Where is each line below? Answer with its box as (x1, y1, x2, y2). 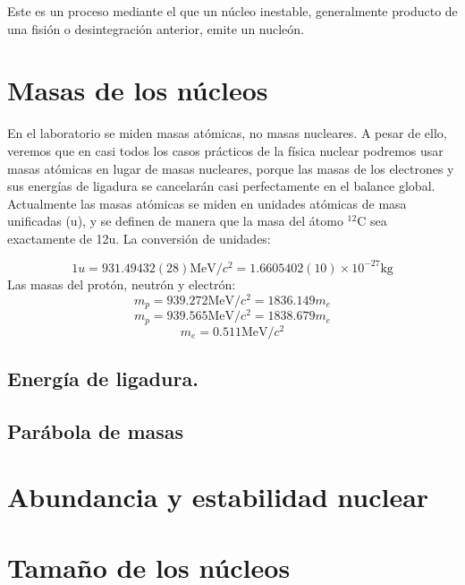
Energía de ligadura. (7, 365, 199, 392)
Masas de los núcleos (7, 72, 268, 108)
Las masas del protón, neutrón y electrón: (7, 274, 236, 293)
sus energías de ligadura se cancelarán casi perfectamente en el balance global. (7, 176, 435, 195)
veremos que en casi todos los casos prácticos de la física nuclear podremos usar (7, 141, 444, 159)
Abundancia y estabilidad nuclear (7, 478, 429, 515)
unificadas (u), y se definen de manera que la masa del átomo (7, 211, 343, 230)
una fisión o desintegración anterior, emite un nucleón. (7, 19, 305, 38)
